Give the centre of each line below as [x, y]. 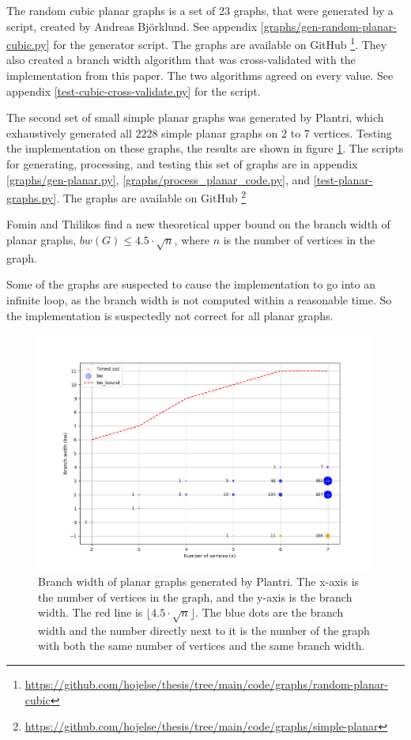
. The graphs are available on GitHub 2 [151, 196]
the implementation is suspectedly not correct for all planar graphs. [170, 315]
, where [192, 240]
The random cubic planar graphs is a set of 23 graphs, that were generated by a [200, 10]
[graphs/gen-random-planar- [328, 26]
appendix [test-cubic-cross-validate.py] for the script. [134, 91]
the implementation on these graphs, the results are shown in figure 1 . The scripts [205, 148]
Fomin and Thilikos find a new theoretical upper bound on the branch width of [198, 224]
